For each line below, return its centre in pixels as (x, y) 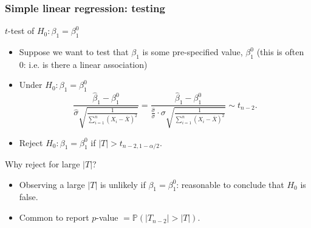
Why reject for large (43, 164)
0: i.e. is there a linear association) (83, 64)
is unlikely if (123, 184)
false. (29, 197)
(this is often (280, 52)
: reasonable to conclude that (230, 184)
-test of (21, 31)
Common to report (54, 217)
